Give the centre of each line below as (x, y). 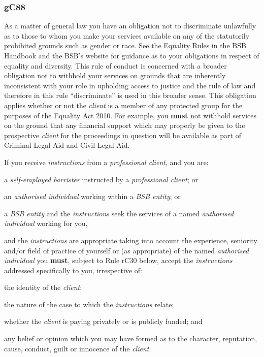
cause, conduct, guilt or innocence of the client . (78, 348)
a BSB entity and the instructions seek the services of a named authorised (119, 213)
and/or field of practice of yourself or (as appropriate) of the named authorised (127, 250)
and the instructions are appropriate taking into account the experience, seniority (131, 240)
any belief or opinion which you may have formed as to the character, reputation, (131, 338)
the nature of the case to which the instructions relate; (89, 304)
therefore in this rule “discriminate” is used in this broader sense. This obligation (130, 95)
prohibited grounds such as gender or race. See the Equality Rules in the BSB (125, 45)
